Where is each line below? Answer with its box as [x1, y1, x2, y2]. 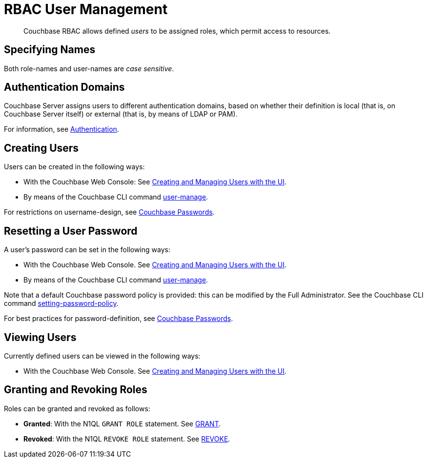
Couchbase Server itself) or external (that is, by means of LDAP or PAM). [4, 110, 238, 119]
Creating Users [4, 141, 79, 154]
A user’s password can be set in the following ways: [4, 245, 170, 254]
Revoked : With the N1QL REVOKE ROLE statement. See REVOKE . [23, 434, 230, 443]
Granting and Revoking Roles [4, 383, 147, 396]
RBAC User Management [4, 1, 168, 18]
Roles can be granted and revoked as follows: [4, 404, 150, 413]
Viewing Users [4, 331, 77, 343]
